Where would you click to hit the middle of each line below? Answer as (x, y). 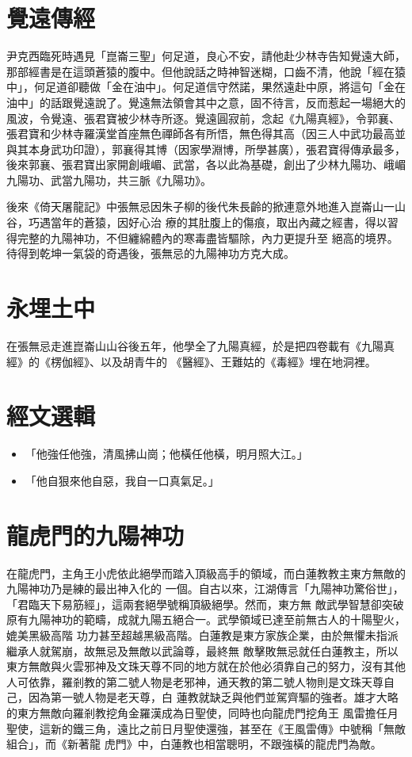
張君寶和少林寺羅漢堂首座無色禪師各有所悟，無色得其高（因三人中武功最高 (200, 134)
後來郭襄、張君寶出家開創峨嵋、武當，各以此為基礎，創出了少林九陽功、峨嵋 (206, 164)
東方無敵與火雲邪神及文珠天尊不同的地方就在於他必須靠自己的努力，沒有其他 (206, 666)
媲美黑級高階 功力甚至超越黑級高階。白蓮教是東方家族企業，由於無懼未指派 (202, 635)
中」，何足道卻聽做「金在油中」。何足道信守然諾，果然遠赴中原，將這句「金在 (206, 87)
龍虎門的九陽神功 (95, 535)
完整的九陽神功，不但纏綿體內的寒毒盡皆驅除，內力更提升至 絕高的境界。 (208, 237)
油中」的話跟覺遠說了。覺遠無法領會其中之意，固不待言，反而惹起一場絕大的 (206, 102)
